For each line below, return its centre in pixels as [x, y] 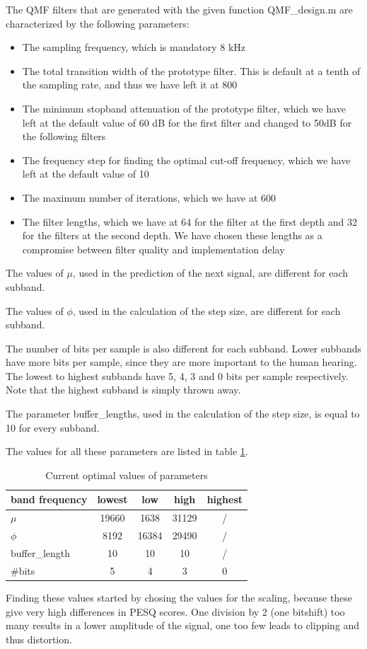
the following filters [64, 136]
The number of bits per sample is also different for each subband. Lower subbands [183, 348]
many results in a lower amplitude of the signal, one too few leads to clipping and [183, 625]
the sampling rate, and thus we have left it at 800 [130, 85]
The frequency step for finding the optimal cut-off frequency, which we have [186, 160]
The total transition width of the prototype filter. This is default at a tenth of [191, 70]
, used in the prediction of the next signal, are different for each [210, 273]
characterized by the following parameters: [98, 23]
